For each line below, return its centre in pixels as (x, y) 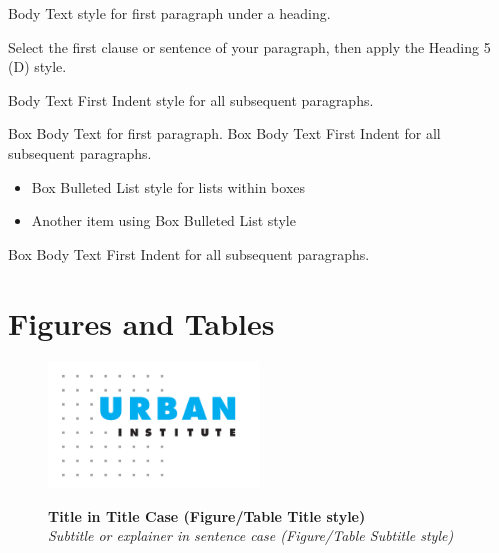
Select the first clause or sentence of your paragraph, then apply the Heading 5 (249, 46)
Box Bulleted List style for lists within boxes (168, 186)
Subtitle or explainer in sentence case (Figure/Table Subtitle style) (251, 535)
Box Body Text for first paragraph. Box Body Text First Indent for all (224, 133)
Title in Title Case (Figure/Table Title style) (207, 515)
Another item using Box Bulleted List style (163, 220)
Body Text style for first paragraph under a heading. (169, 13)
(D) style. (37, 66)
